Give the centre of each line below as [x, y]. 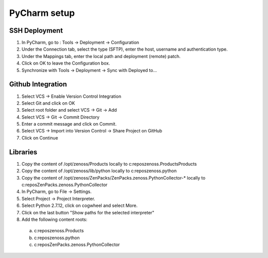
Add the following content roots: [55, 219]
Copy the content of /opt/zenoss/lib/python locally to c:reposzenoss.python [99, 171]
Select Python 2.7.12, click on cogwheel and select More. [80, 205]
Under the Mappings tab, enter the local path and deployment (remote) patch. [101, 56]
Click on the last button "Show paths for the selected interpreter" [88, 212]
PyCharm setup [42, 13]
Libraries [23, 152]
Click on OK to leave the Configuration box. [66, 63]
